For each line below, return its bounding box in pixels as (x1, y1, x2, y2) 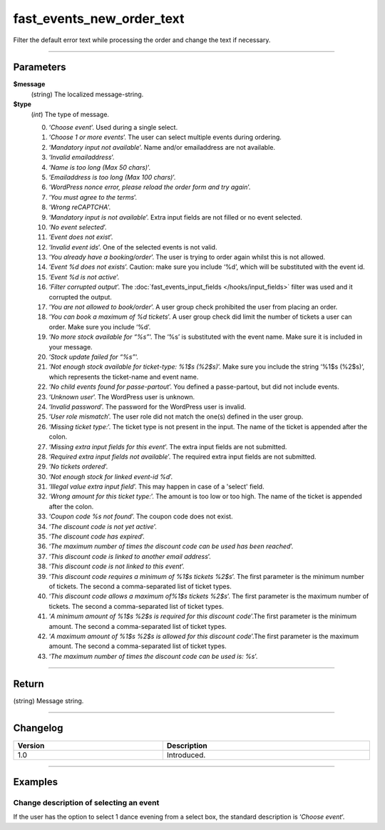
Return (13, 677, 44, 690)
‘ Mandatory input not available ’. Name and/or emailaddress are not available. (48, 143, 276, 151)
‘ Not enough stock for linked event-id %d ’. (48, 472, 173, 481)
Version (17, 740, 45, 750)
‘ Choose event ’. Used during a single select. (48, 123, 178, 132)
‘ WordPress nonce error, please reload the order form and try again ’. (48, 183, 251, 192)
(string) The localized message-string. (31, 90, 144, 98)
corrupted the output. (48, 292, 112, 301)
